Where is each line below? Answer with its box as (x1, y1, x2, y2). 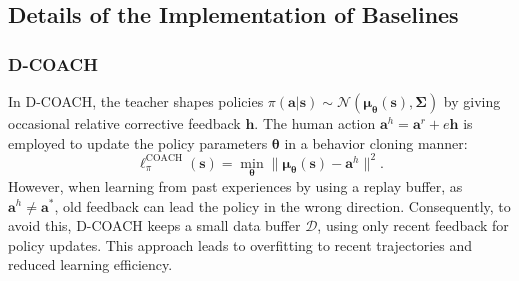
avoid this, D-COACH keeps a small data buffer (8, 215, 301, 236)
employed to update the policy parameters (8, 132, 268, 153)
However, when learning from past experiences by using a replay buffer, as (8, 175, 463, 196)
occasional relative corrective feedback (8, 113, 241, 133)
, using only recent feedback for (317, 215, 509, 236)
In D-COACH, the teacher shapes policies (8, 91, 264, 111)
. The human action (254, 113, 376, 133)
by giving (443, 91, 501, 111)
